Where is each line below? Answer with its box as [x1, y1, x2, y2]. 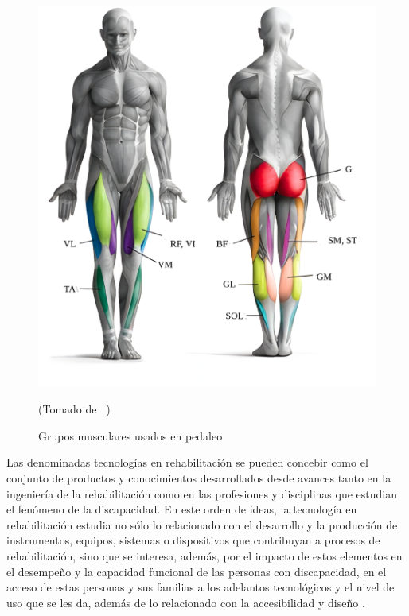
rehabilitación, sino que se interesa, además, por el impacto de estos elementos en [6, 548, 403, 564]
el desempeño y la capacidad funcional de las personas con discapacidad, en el [6, 563, 387, 579]
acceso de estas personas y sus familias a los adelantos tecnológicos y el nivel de [6, 579, 395, 595]
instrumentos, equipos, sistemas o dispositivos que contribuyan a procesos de [6, 532, 380, 548]
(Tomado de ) [38, 401, 111, 417]
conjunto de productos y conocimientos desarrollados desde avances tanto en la [6, 470, 391, 486]
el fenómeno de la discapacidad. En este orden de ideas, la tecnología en [6, 501, 357, 517]
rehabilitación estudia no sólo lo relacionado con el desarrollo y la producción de [6, 516, 398, 533]
